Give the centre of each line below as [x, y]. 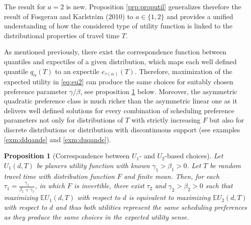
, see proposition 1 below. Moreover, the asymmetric [159, 91]
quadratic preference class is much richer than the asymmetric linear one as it [121, 101]
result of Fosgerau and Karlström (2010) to [69, 16]
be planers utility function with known [93, 165]
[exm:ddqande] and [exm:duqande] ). [58, 139]
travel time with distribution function [59, 176]
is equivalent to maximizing [170, 197]
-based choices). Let [194, 156]
